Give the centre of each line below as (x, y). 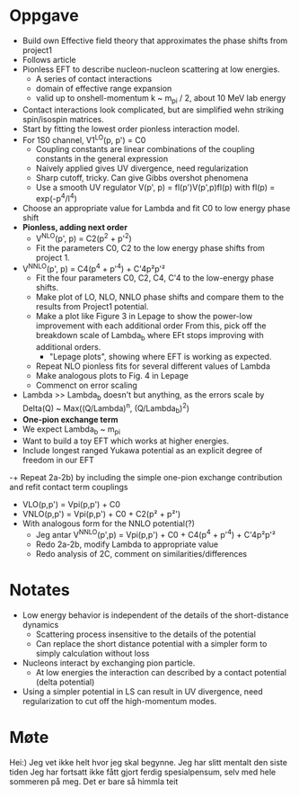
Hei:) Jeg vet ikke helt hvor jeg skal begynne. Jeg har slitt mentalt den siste (148, 762)
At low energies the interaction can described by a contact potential (161, 672)
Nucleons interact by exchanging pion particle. (109, 663)
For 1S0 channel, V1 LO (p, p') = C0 (84, 139)
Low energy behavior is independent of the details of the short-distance (155, 615)
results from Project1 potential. (92, 307)
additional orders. (68, 347)
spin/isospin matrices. (63, 119)
